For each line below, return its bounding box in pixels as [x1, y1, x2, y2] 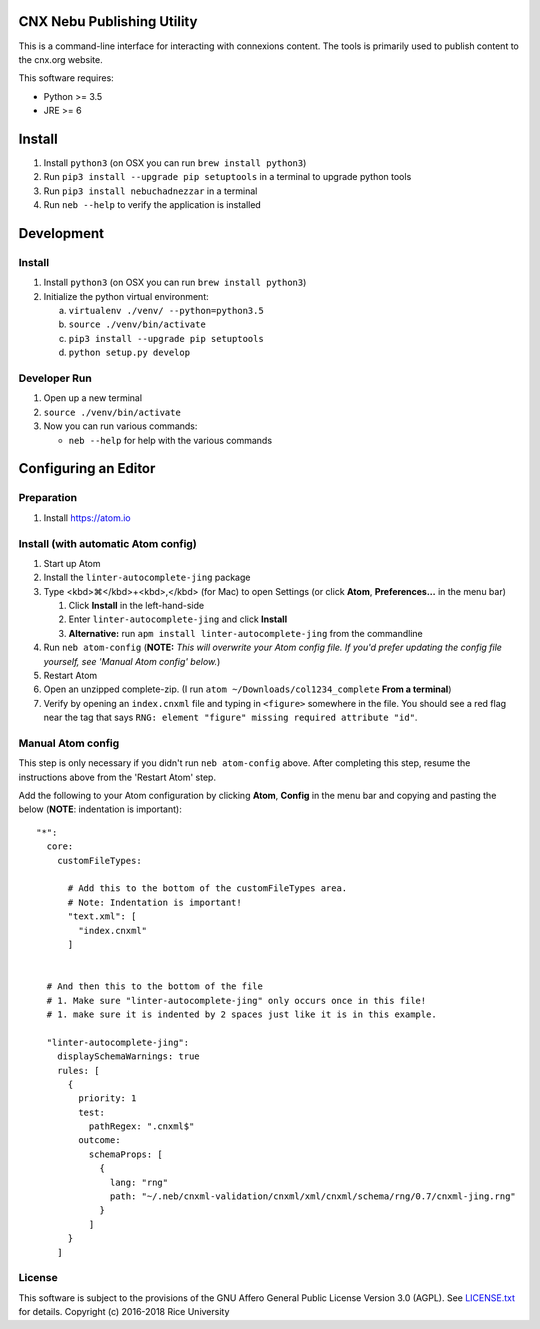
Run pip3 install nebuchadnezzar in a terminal [43, 185, 258, 197]
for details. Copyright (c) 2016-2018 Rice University [18, 1306, 230, 1318]
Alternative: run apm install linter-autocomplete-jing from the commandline [68, 627, 424, 639]
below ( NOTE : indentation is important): [18, 803, 182, 815]
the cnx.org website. [18, 53, 104, 65]
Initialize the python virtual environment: [43, 290, 209, 302]
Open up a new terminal [43, 392, 143, 404]
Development [18, 225, 105, 242]
